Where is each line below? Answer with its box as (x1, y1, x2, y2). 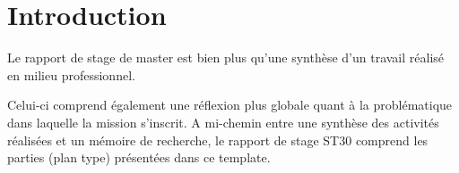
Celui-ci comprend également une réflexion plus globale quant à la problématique (7, 95, 453, 114)
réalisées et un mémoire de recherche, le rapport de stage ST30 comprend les (7, 130, 429, 149)
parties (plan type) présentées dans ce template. (7, 148, 271, 167)
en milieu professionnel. (7, 65, 135, 84)
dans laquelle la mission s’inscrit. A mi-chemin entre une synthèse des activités (7, 112, 439, 131)
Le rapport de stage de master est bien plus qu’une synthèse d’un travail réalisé (7, 48, 445, 67)
